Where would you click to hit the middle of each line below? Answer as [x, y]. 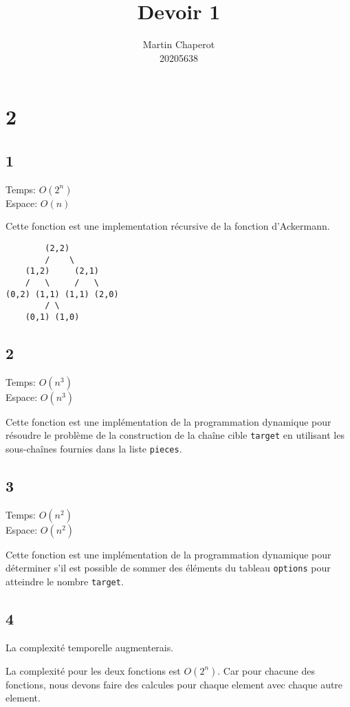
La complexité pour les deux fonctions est [93, 670]
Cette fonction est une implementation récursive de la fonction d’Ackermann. [168, 226]
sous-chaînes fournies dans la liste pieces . [94, 448]
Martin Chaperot [179, 44]
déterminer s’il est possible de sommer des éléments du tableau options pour [168, 568]
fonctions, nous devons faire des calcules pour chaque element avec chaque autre [174, 684]
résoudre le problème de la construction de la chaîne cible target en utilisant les [175, 435]
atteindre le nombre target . [65, 581]
